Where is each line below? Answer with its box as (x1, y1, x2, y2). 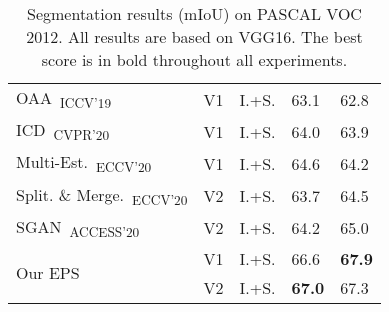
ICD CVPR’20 (16, 118, 110, 145)
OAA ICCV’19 (16, 86, 112, 113)
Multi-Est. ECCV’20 (16, 150, 152, 177)
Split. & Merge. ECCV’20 (16, 182, 188, 209)
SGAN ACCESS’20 (16, 214, 140, 241)
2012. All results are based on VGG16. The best (26, 25, 363, 48)
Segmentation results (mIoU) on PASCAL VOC (27, 2, 362, 25)
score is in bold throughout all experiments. (41, 48, 348, 71)
